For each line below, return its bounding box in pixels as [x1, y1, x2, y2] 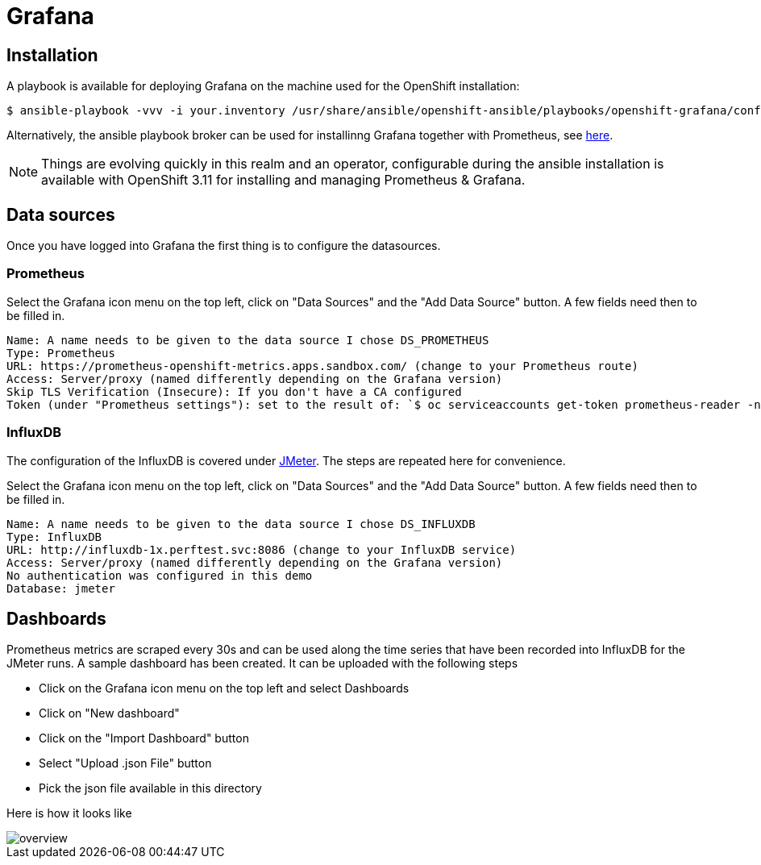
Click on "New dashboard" [39, 706, 180, 721]
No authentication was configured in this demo [6, 568, 313, 582]
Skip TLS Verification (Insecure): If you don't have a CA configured [6, 385, 462, 398]
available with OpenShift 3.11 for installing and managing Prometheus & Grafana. [41, 172, 526, 189]
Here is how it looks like [6, 806, 132, 821]
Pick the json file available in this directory [39, 781, 262, 796]
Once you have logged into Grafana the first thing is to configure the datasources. [6, 239, 441, 253]
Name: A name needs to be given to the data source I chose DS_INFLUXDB [6, 517, 476, 530]
